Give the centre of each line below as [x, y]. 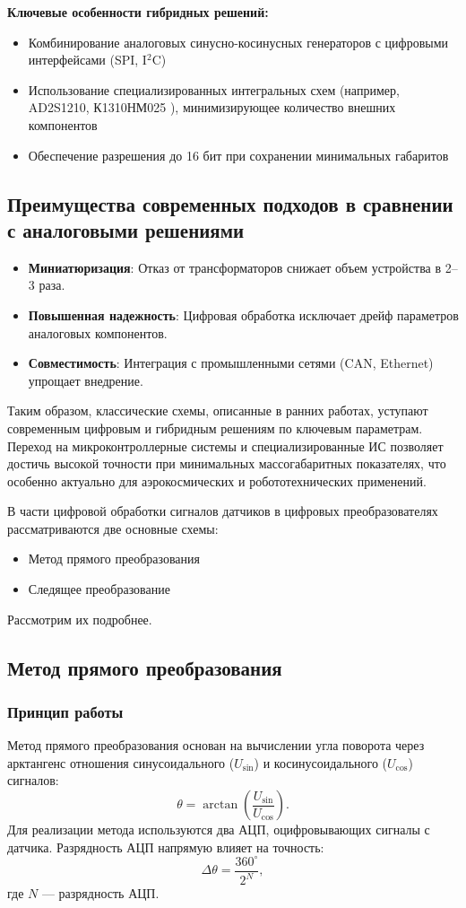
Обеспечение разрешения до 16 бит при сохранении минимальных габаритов [238, 155]
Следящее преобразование [99, 589]
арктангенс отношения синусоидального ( [121, 762]
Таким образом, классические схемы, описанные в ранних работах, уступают [218, 410]
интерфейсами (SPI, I [87, 60]
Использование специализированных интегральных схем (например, [214, 89]
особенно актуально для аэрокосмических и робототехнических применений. [217, 480]
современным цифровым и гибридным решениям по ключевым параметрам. [215, 428]
